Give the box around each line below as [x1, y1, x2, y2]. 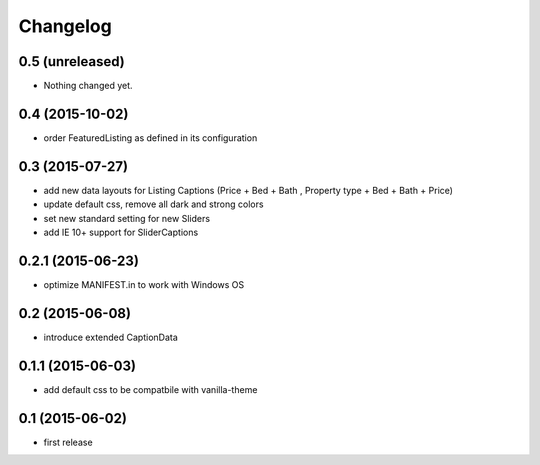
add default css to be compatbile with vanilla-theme [43, 383, 258, 395]
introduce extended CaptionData [43, 331, 179, 343]
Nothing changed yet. [43, 80, 134, 92]
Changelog [18, 15, 112, 37]
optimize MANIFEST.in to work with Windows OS [43, 278, 245, 290]
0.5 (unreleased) [18, 53, 125, 70]
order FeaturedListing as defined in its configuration [43, 131, 258, 144]
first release [43, 436, 94, 448]
